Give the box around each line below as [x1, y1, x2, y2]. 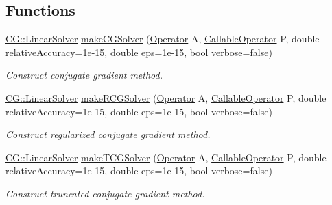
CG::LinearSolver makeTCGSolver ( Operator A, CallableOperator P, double [5, 150, 327, 164]
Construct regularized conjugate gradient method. [5, 127, 211, 141]
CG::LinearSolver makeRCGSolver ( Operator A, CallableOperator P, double [5, 90, 327, 105]
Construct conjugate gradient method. [5, 68, 163, 82]
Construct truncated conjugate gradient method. [5, 186, 205, 200]
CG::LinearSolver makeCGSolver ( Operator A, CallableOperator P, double [5, 31, 320, 46]
